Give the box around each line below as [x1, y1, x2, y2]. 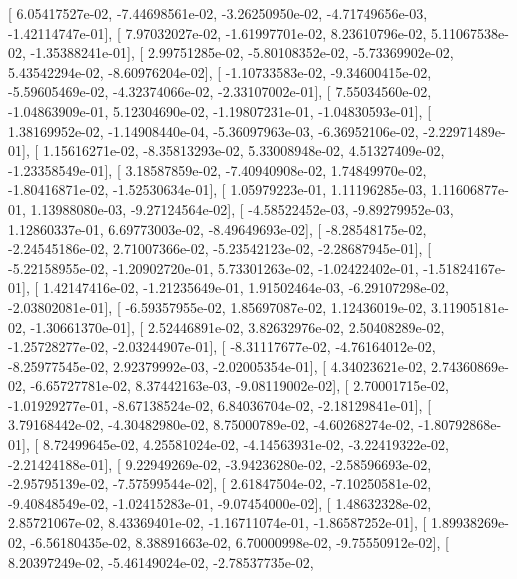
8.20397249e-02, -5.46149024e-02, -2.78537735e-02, [8, 551, 314, 572]
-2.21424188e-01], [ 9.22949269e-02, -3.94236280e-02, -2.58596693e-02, [8, 453, 432, 474]
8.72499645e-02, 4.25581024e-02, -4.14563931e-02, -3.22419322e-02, [42, 434, 449, 455]
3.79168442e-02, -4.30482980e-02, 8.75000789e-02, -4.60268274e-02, [8, 414, 414, 435]
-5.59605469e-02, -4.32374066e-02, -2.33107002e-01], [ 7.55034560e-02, [8, 81, 432, 102]
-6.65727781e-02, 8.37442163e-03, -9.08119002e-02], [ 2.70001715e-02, [30, 375, 449, 396]
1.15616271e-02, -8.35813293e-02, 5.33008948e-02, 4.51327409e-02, [42, 140, 445, 161]
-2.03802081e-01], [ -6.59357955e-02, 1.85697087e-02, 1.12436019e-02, [8, 296, 427, 317]
